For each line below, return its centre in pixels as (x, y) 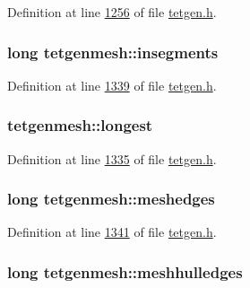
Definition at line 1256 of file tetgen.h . (112, 12)
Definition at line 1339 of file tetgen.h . (112, 85)
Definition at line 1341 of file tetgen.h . (112, 232)
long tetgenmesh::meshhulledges (125, 271)
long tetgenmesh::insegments (113, 52)
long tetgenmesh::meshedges (111, 199)
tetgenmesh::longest (80, 125)
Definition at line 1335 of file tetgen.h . (112, 158)
